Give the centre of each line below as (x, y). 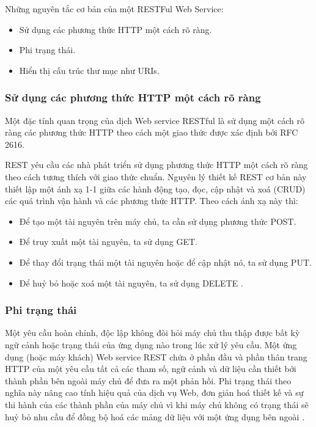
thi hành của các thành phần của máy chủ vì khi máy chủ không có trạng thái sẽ (157, 404)
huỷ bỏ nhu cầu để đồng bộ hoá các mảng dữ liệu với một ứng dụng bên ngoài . (155, 416)
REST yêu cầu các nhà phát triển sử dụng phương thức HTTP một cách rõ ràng (156, 165)
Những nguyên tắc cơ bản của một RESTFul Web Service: (114, 9)
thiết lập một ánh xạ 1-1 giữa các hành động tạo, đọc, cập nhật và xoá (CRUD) (155, 188)
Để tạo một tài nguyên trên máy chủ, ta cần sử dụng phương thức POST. (158, 221)
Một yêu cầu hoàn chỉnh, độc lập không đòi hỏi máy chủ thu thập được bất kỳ (152, 333)
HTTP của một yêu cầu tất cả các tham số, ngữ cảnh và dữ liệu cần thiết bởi (151, 369)
